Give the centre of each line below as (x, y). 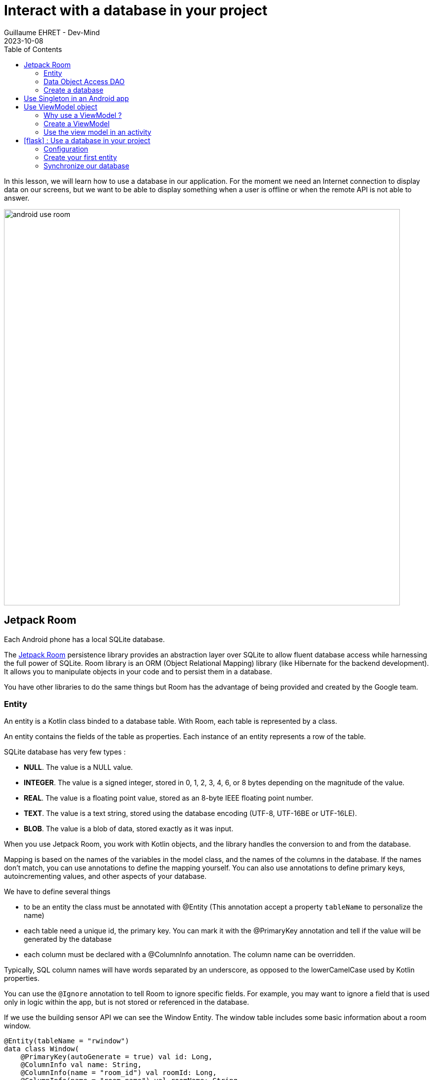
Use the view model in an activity (97, 132)
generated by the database (68, 939)
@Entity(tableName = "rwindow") (67, 1041)
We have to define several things (57, 892)
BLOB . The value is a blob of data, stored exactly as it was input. (129, 829)
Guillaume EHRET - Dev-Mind (52, 32)
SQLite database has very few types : (65, 752)
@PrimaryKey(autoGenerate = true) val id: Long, (117, 1057)
